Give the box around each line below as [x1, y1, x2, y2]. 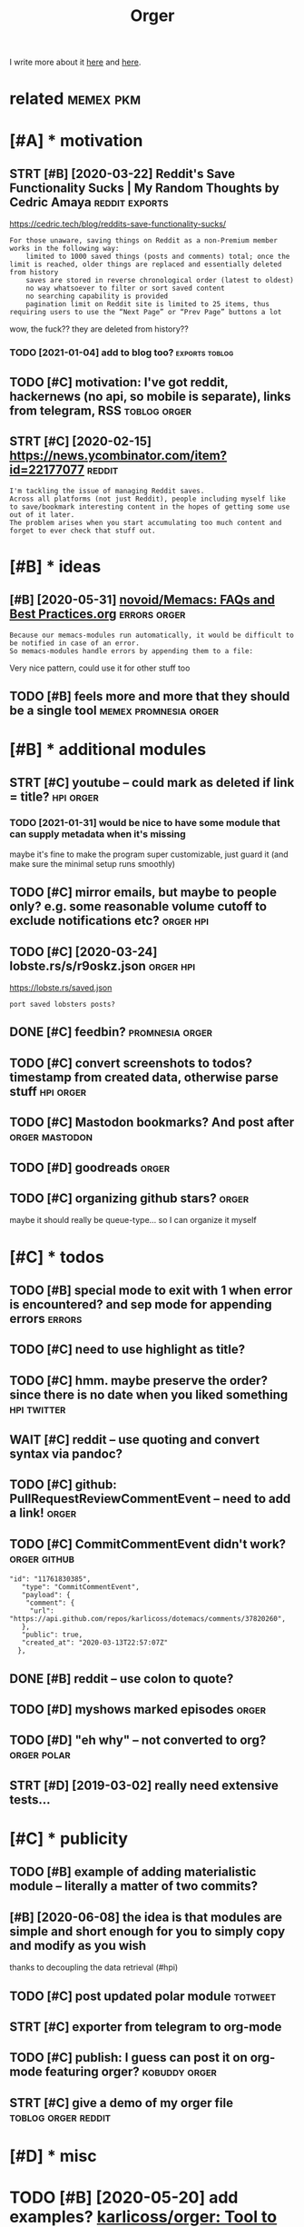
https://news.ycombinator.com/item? [9, 448, 228, 463]
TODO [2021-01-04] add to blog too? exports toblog [9, 346, 234, 359]
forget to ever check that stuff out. [9, 526, 156, 535]
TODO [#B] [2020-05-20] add [9, 2187, 239, 2208]
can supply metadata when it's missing [9, 828, 186, 840]
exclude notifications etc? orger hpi [9, 913, 209, 929]
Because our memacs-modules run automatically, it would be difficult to [9, 631, 295, 640]
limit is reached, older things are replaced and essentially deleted [9, 260, 282, 269]
